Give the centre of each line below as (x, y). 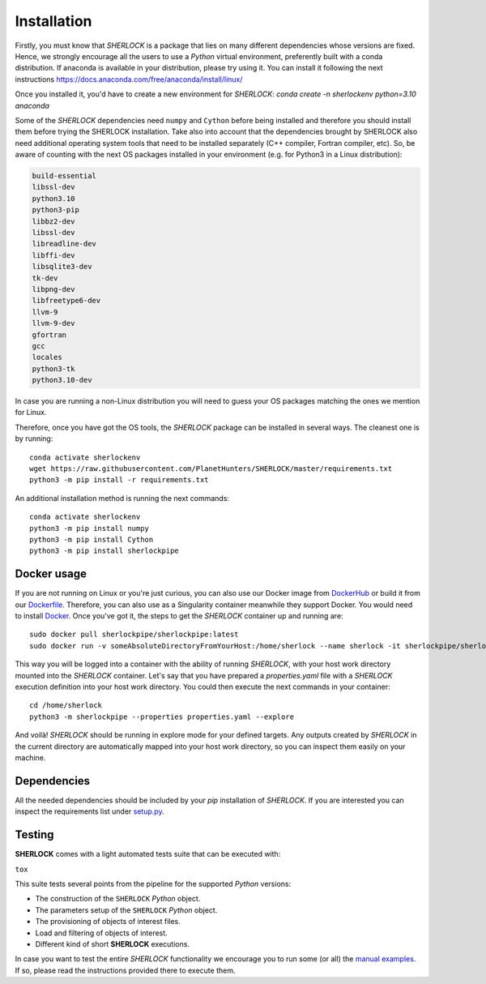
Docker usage (51, 574)
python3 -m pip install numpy (90, 528)
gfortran (49, 335)
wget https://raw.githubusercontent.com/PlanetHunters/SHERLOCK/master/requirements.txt (211, 469)
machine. (30, 757)
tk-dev (45, 278)
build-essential (64, 176)
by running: (34, 439)
